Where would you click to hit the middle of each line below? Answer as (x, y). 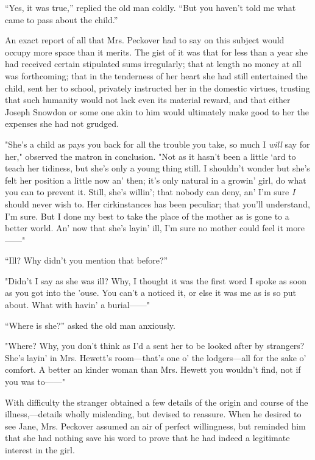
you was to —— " (35, 382)
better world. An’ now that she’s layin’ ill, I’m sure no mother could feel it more (155, 228)
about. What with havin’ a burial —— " (77, 305)
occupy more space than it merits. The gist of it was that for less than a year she (156, 52)
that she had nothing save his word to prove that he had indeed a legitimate (147, 438)
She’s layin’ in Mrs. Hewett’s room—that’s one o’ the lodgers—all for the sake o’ (156, 357)
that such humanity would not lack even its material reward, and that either (148, 100)
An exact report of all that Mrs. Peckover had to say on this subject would (145, 40)
